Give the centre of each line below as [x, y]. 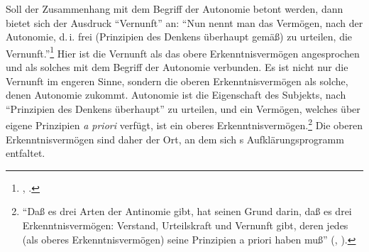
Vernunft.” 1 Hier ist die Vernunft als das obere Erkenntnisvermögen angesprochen [183, 52]
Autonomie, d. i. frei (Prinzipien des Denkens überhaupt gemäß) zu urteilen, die [179, 37]
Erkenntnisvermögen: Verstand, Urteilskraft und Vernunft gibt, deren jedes [185, 225]
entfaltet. [26, 153]
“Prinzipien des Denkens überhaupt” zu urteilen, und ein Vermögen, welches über [183, 108]
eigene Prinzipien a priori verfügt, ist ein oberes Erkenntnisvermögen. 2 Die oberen [184, 124]
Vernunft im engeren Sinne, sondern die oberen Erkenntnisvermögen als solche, [177, 81]
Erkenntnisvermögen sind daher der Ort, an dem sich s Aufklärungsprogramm [175, 139]
